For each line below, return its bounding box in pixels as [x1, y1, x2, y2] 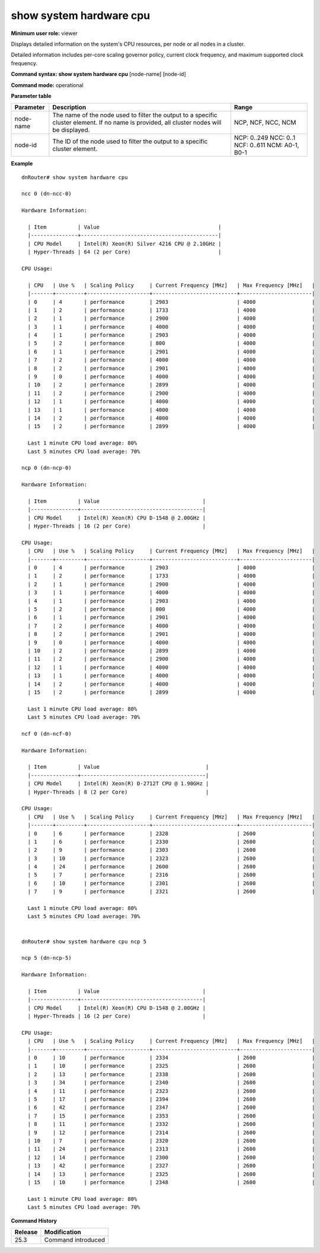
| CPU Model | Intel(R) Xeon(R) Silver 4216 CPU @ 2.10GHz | [27, 240, 222, 247]
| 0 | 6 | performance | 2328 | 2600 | [27, 830, 315, 837]
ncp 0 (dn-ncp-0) [21, 465, 72, 471]
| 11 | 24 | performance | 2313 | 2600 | [27, 1146, 315, 1153]
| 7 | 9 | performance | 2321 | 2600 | [27, 888, 315, 895]
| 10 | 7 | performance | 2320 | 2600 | [27, 1137, 315, 1144]
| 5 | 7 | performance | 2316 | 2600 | [27, 871, 315, 878]
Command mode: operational [11, 81, 84, 88]
